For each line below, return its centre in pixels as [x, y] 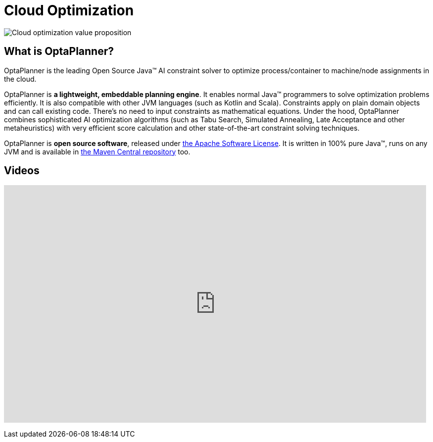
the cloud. [20, 79]
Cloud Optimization [69, 10]
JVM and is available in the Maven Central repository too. [97, 151]
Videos [22, 171]
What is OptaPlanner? [59, 51]
